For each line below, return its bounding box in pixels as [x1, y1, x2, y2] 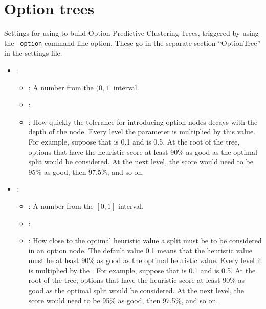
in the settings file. [4, 47, 62, 58]
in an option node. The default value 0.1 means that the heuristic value [28, 245, 252, 255]
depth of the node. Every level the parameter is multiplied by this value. [28, 126, 256, 137]
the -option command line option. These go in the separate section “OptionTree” [4, 37, 261, 48]
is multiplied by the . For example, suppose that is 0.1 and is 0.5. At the [28, 265, 256, 275]
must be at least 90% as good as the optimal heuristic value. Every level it [28, 255, 262, 266]
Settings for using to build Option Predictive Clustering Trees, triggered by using [4, 28, 259, 38]
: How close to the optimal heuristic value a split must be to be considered [28, 235, 262, 246]
